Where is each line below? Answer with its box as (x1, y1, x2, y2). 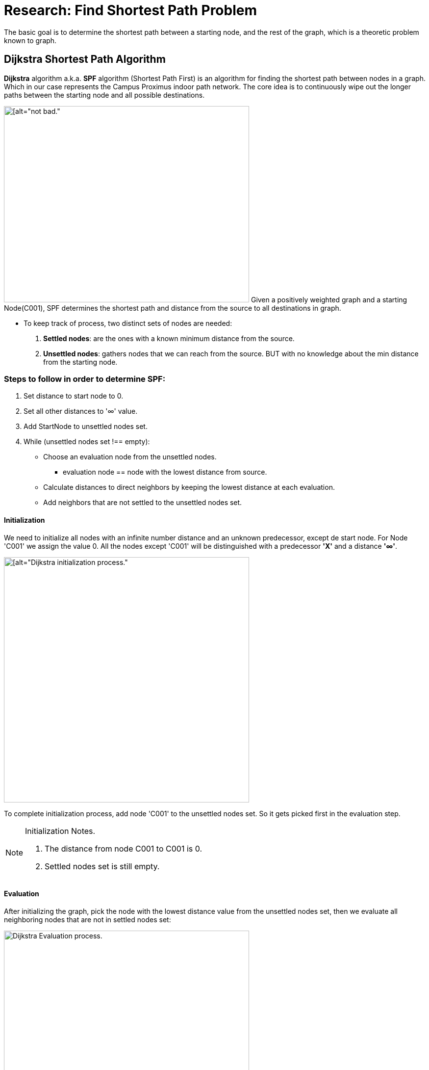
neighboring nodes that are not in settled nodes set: (4, 915, 171, 924)
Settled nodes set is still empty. (45, 861, 160, 871)
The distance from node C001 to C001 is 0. (45, 843, 202, 854)
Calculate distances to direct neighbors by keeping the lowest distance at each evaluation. (43, 483, 335, 492)
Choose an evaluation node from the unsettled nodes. (43, 453, 217, 461)
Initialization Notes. (25, 826, 96, 836)
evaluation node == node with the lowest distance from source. (63, 468, 267, 477)
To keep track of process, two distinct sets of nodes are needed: (24, 319, 232, 327)
